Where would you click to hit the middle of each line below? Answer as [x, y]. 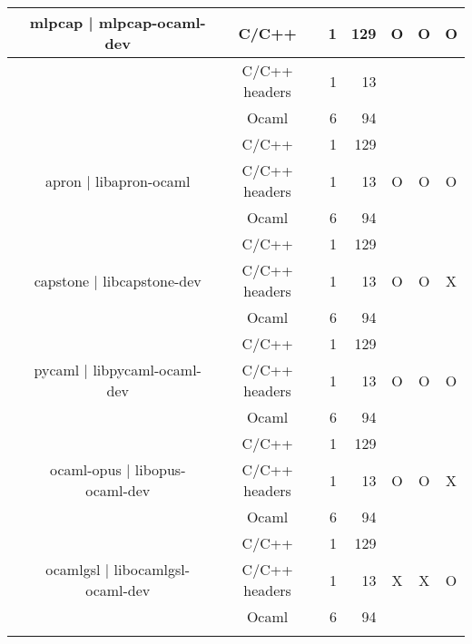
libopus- [160, 469]
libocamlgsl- [152, 569]
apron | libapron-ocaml [118, 181]
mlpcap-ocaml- [152, 22]
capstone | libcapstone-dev [118, 280]
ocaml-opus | [90, 469]
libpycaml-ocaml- [147, 370]
